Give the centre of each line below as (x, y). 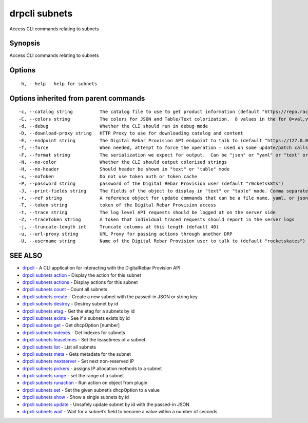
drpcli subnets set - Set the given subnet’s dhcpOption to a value (91, 390)
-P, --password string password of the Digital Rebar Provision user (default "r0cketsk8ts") (151, 184)
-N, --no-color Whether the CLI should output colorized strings (123, 162)
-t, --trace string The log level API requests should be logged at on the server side (147, 212)
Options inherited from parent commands (77, 98)
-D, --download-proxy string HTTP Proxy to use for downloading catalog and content (131, 133)
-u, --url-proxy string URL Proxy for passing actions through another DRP (126, 234)
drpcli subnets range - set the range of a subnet (73, 376)
